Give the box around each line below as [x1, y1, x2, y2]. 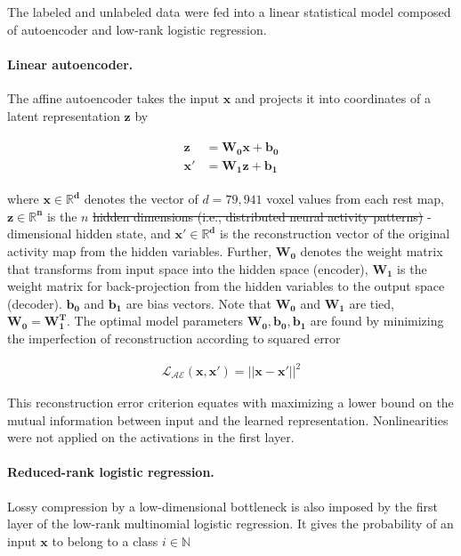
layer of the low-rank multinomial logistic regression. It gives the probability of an [7, 514, 454, 533]
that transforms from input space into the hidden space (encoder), [7, 259, 368, 278]
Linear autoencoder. [7, 54, 133, 73]
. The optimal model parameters [67, 311, 244, 330]
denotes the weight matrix [300, 241, 443, 260]
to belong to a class [52, 531, 158, 550]
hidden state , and [76, 224, 171, 243]
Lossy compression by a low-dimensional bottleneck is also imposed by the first [7, 496, 438, 515]
